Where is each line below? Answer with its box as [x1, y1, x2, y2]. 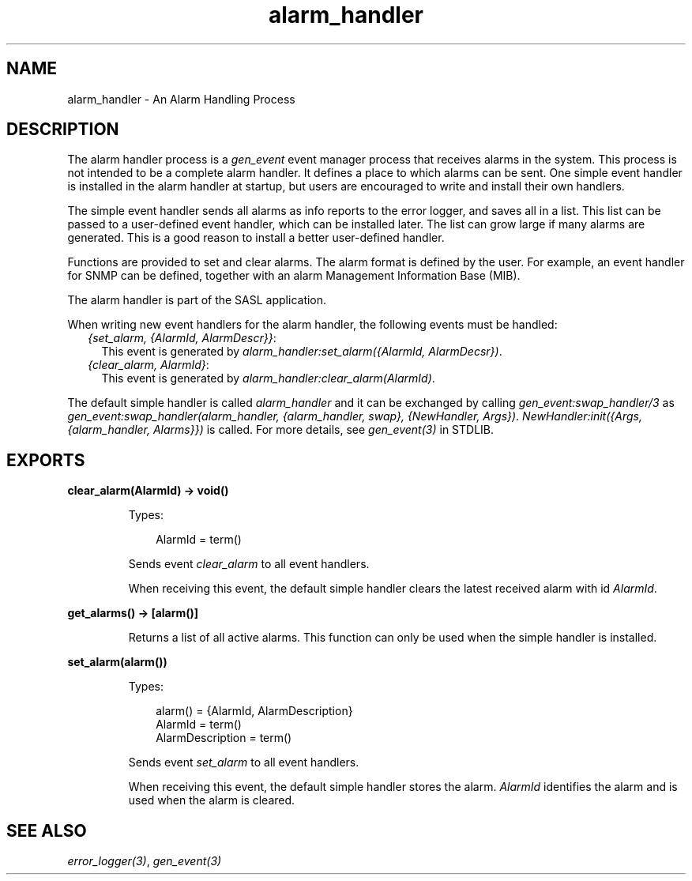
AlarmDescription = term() [156, 731, 292, 745]
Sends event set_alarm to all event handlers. [128, 755, 359, 770]
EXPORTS [6, 450, 85, 470]
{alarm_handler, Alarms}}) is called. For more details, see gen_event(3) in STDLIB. [67, 423, 495, 437]
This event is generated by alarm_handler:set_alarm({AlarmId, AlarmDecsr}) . [101, 344, 502, 359]
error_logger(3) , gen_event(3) [67, 854, 222, 868]
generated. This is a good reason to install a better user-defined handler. [67, 231, 445, 245]
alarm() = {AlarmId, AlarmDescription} [156, 704, 353, 718]
